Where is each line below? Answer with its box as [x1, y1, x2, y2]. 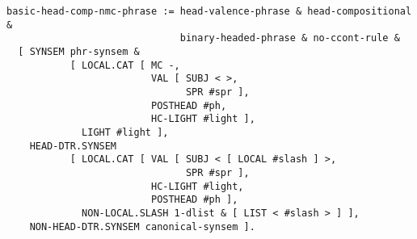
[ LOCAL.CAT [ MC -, [69, 59, 180, 71]
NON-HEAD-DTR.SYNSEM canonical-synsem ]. [29, 220, 255, 233]
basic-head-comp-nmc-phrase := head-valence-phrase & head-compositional [6, 6, 412, 17]
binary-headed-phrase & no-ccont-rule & [179, 32, 400, 44]
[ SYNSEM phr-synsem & [18, 45, 140, 57]
